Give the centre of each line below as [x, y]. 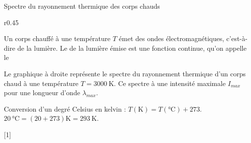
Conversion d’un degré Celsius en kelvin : [65, 108]
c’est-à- [237, 38]
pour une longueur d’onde [42, 93]
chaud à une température [41, 83]
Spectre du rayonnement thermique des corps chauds [82, 6]
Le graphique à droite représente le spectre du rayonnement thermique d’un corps [125, 73]
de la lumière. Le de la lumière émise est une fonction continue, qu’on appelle [132, 48]
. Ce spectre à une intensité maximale [170, 83]
